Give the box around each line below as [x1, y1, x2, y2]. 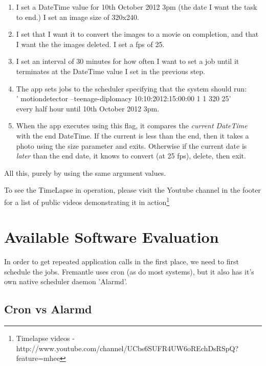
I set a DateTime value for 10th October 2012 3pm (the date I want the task [16, 2, 257, 12]
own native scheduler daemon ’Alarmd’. [4, 276, 127, 287]
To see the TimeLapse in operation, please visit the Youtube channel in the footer [4, 185, 261, 195]
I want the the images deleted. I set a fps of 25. [16, 38, 165, 49]
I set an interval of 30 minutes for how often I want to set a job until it [16, 56, 239, 66]
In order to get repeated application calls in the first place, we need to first [4, 256, 239, 267]
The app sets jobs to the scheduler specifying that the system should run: [16, 83, 247, 94]
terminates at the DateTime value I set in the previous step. [16, 65, 205, 76]
